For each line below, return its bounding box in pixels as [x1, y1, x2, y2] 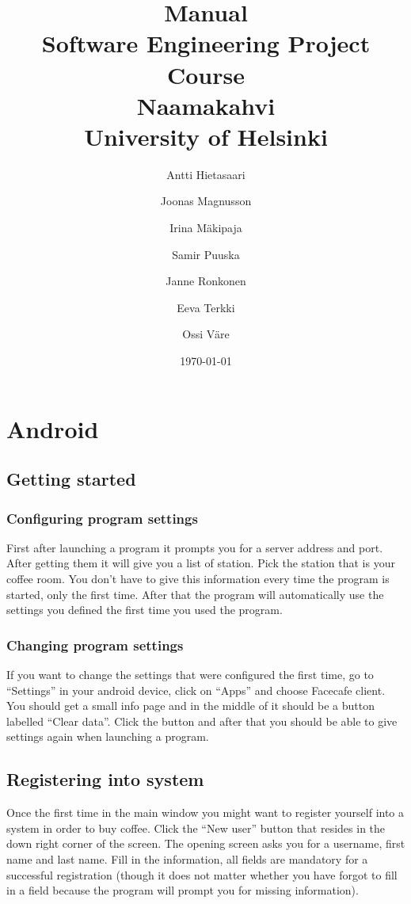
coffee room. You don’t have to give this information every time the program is [6, 570, 390, 586]
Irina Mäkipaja [169, 219, 242, 236]
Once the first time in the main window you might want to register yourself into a [6, 804, 405, 821]
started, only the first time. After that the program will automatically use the [6, 586, 384, 602]
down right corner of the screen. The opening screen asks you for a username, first [6, 835, 405, 852]
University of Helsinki [84, 120, 328, 152]
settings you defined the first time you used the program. [6, 601, 283, 618]
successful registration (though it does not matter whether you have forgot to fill [6, 866, 398, 883]
